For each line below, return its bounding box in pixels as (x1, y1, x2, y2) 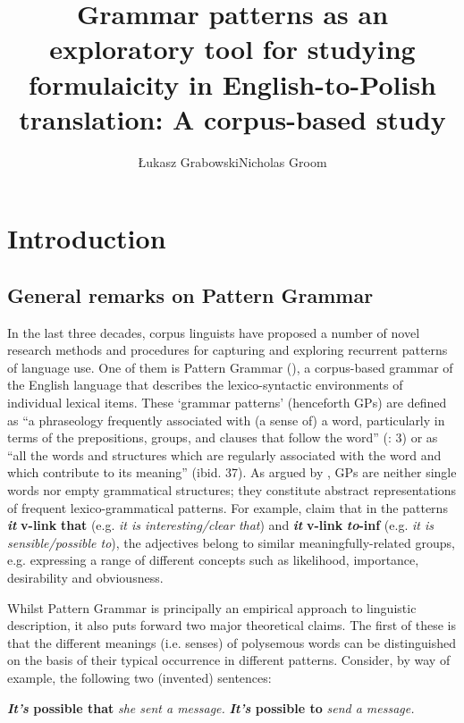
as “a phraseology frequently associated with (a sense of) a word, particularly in (7, 410, 445, 429)
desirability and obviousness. (7, 567, 164, 586)
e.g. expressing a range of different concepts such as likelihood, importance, (7, 551, 419, 569)
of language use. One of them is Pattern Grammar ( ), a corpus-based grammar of (7, 357, 453, 376)
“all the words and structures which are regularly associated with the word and (7, 445, 442, 464)
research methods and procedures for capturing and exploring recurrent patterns (7, 340, 448, 359)
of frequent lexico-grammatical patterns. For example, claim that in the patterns (7, 498, 448, 517)
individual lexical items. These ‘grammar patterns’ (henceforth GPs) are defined (7, 393, 447, 412)
